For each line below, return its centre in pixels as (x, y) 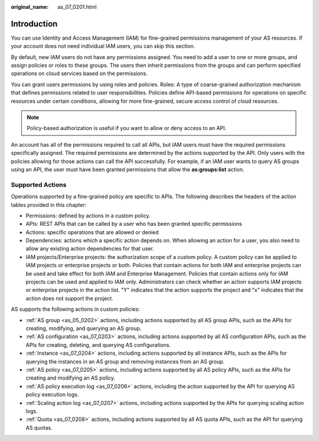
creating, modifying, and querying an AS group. (84, 328)
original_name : (30, 7)
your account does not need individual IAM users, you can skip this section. (103, 46)
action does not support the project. (69, 298)
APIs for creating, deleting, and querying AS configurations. (98, 345)
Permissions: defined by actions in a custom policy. (88, 215)
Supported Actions (39, 184)
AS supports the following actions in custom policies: (75, 309)
